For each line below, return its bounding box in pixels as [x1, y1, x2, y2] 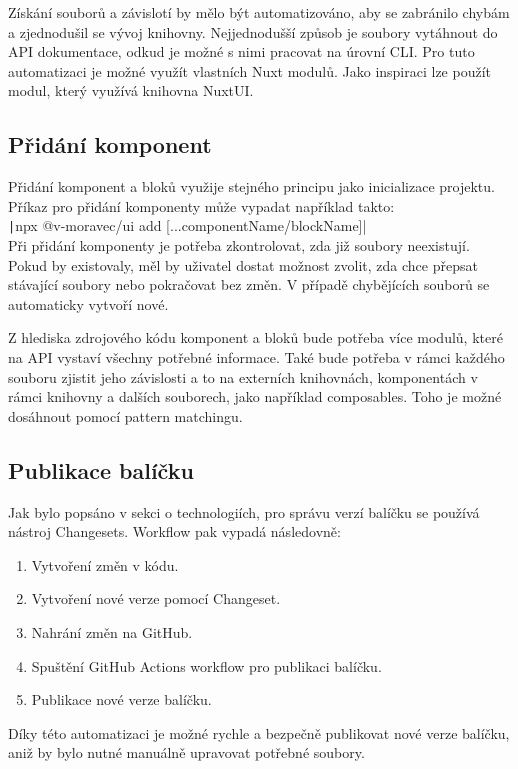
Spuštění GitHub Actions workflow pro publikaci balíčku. [31, 655, 382, 676]
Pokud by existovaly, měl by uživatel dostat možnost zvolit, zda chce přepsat [8, 254, 478, 275]
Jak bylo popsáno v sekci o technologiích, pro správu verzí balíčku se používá [8, 501, 480, 522]
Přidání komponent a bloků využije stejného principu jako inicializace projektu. [8, 176, 495, 197]
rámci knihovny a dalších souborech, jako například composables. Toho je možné [8, 386, 502, 407]
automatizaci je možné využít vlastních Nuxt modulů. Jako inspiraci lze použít [8, 60, 492, 81]
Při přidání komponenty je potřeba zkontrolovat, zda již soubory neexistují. [8, 235, 470, 256]
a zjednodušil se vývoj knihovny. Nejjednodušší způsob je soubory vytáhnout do [8, 21, 498, 42]
